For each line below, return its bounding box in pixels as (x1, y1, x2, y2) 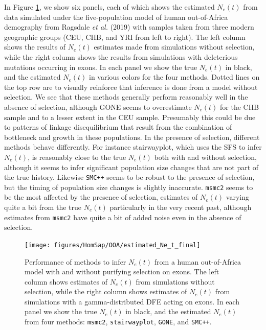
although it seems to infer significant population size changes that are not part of (4, 161, 259, 172)
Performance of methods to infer (25, 256, 126, 267)
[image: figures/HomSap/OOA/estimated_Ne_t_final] (25, 241, 201, 249)
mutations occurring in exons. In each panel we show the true (4, 61, 197, 72)
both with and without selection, (154, 151, 257, 162)
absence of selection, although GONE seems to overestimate (4, 101, 192, 112)
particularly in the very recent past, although (109, 202, 252, 212)
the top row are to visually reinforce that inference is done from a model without (4, 81, 258, 92)
